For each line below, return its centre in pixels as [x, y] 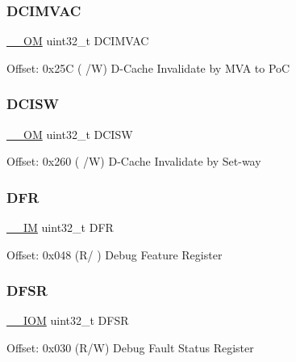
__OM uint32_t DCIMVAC [78, 41]
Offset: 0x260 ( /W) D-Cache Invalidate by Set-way [134, 161]
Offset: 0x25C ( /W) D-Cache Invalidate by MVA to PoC [148, 67]
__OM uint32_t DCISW [70, 134]
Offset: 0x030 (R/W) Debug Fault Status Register [130, 348]
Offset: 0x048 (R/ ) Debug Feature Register [115, 254]
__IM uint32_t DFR [60, 227]
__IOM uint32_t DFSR [68, 320]
